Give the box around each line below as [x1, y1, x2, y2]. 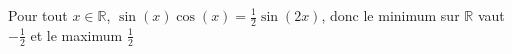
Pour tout [8, 5, 68, 25]
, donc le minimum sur [321, 5, 460, 25]
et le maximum [30, 24, 123, 45]
